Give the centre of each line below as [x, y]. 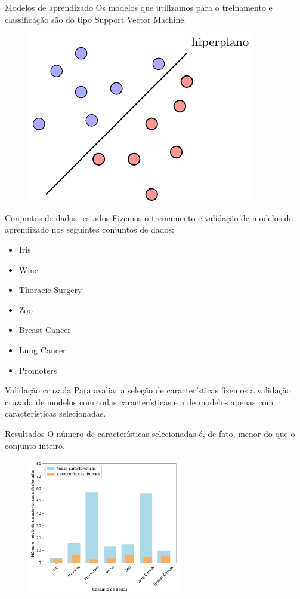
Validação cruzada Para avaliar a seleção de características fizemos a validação [148, 390]
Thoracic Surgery [50, 290]
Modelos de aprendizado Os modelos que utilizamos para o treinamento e [139, 7]
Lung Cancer [42, 349]
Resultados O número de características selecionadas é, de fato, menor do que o [150, 433]
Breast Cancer [45, 330]
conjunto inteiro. [35, 445]
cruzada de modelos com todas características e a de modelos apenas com [139, 401]
